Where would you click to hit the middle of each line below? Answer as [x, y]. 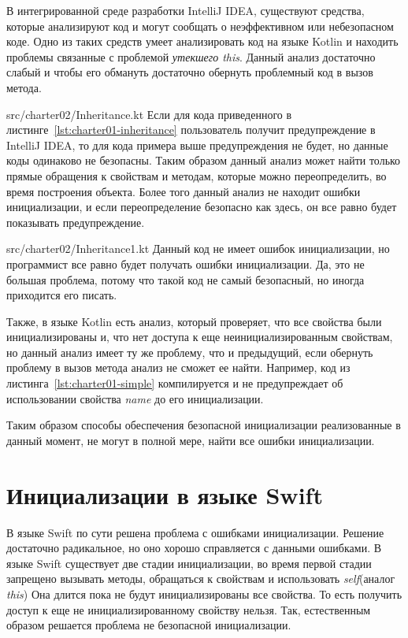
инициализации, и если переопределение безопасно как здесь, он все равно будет [202, 207]
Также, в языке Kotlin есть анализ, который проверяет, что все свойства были [194, 321]
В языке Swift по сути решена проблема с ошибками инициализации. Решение [195, 532]
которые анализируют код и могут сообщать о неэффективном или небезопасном [200, 26]
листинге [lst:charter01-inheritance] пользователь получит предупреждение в [191, 130]
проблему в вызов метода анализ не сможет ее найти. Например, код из [178, 367]
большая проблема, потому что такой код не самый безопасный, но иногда [185, 279]
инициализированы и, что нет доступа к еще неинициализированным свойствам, [200, 337]
